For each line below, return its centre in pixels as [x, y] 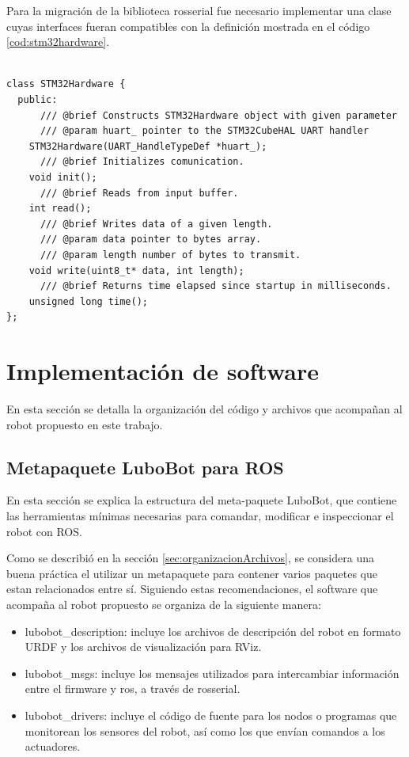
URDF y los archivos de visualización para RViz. [143, 647]
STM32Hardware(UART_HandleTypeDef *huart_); [148, 146]
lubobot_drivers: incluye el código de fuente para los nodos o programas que [211, 715]
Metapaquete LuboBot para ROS [145, 467]
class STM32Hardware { [66, 84]
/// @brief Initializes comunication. [142, 162]
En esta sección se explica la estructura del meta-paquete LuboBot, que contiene [202, 500]
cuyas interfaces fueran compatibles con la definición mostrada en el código [188, 26]
